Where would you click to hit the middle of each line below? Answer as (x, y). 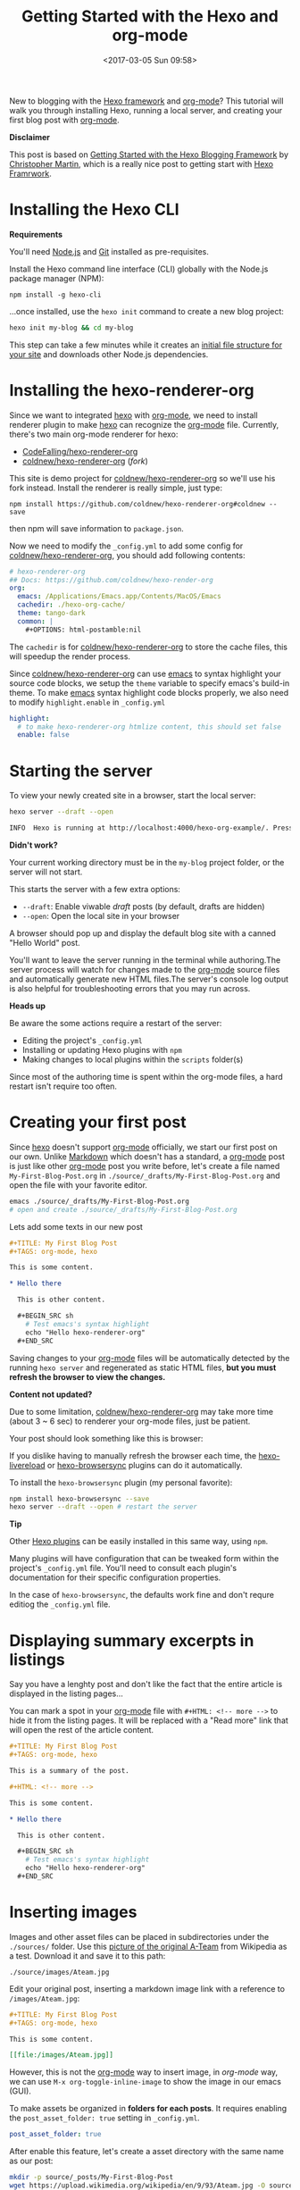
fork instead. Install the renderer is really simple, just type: (116, 488)
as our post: (31, 2161)
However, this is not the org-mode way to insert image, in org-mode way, (144, 2072)
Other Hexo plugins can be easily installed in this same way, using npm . (139, 1542)
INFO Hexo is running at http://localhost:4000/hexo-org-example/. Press (151, 828)
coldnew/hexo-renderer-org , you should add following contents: (127, 555)
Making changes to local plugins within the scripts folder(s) (133, 1059)
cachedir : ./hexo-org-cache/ (71, 605)
